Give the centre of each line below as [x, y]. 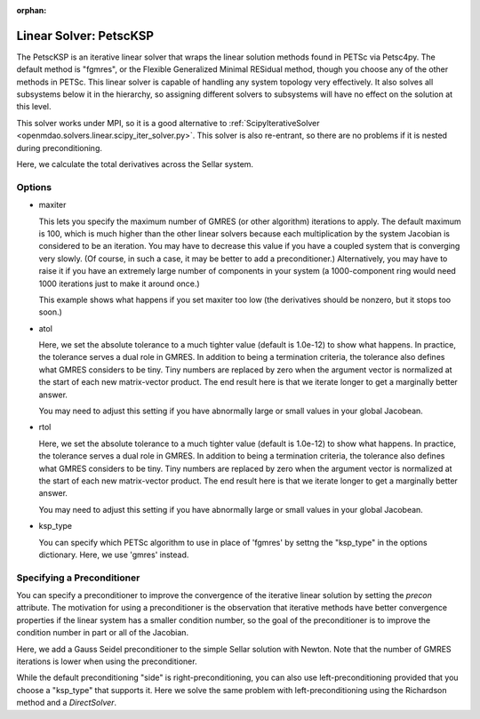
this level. [34, 107]
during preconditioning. [59, 148]
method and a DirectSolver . [67, 703]
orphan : [32, 10]
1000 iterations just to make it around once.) [119, 284]
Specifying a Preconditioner [78, 578]
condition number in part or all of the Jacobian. [103, 633]
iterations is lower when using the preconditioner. [107, 661]
